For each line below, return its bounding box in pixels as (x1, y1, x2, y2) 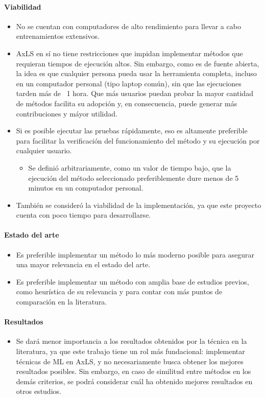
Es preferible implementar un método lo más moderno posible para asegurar (16, 249, 255, 260)
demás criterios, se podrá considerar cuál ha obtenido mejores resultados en (16, 376, 253, 386)
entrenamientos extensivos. (16, 31, 100, 41)
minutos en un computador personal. (28, 182, 143, 193)
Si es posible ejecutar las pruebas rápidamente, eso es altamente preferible (16, 125, 248, 136)
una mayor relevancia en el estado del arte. (16, 259, 151, 270)
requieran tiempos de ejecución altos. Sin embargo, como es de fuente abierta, (16, 58, 259, 68)
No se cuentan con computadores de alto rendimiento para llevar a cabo (16, 20, 241, 31)
